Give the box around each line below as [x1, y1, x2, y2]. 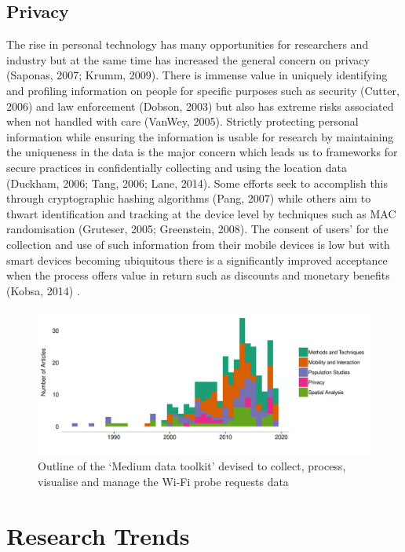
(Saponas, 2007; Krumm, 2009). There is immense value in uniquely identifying [6, 67, 388, 83]
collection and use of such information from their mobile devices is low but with [6, 236, 390, 252]
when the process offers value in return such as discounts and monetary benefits [6, 267, 390, 283]
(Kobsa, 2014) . [6, 282, 80, 298]
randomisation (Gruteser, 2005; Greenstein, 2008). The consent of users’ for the [6, 221, 389, 237]
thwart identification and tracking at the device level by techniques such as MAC [6, 205, 396, 221]
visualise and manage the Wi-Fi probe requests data [38, 473, 289, 489]
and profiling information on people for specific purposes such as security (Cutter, [6, 82, 400, 98]
